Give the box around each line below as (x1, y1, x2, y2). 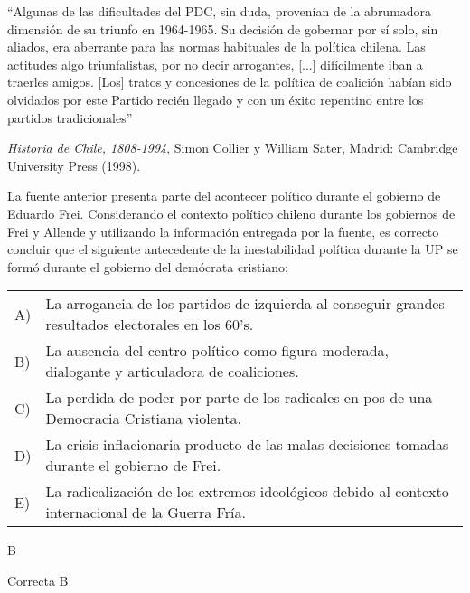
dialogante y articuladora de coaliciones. (45, 361, 299, 382)
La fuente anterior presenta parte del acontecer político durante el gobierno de (7, 186, 441, 205)
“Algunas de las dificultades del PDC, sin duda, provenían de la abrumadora (7, 2, 432, 20)
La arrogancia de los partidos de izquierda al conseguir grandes (45, 293, 445, 315)
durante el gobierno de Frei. (45, 455, 221, 476)
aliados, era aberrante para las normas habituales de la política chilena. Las (7, 37, 426, 56)
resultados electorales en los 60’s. (45, 314, 254, 335)
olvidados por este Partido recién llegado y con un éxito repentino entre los (7, 89, 424, 108)
